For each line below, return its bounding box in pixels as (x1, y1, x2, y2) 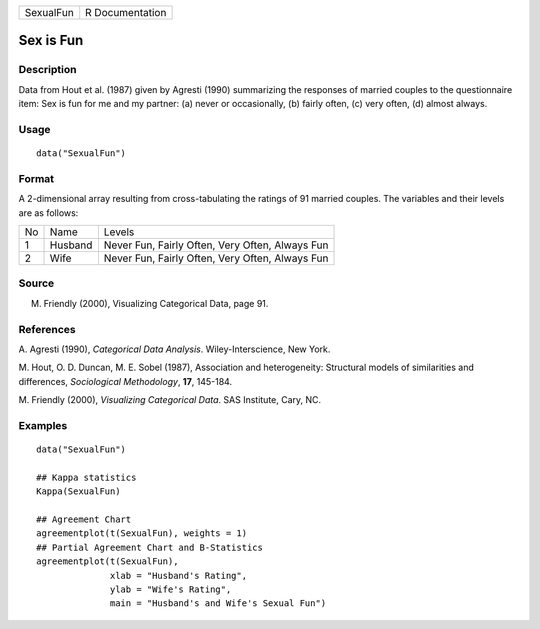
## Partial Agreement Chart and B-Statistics (36, 541, 264, 553)
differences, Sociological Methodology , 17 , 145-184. (18, 375, 233, 387)
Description (18, 63, 77, 77)
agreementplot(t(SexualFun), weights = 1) (36, 528, 248, 539)
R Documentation (85, 6, 167, 19)
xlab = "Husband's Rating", (110, 570, 248, 581)
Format (18, 171, 55, 185)
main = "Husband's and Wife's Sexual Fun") (110, 598, 327, 609)
